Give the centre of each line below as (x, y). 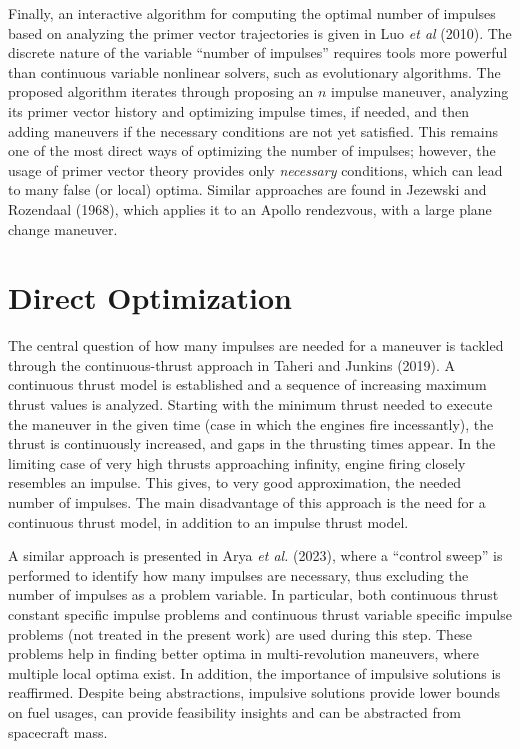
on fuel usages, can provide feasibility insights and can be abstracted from (234, 711)
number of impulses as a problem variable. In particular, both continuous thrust (253, 594)
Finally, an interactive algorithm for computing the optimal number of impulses (252, 13)
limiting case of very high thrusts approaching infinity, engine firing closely (237, 462)
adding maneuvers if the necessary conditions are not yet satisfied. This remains (253, 130)
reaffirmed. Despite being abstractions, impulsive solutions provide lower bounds (254, 692)
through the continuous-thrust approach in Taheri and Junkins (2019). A (232, 364)
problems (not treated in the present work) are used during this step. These (240, 633)
